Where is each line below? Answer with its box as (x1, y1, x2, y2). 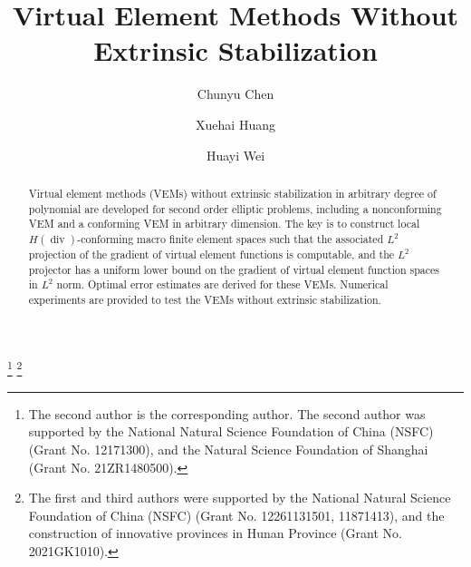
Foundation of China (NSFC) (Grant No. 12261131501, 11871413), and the (28, 505, 445, 524)
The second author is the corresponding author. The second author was (28, 404, 426, 423)
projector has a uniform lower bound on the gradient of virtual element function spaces (28, 261, 440, 277)
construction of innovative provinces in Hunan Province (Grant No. (28, 523, 402, 543)
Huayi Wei (206, 145, 265, 164)
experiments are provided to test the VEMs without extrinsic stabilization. (28, 291, 381, 307)
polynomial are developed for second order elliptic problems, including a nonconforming (28, 200, 442, 216)
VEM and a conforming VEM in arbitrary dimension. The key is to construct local (28, 216, 420, 231)
